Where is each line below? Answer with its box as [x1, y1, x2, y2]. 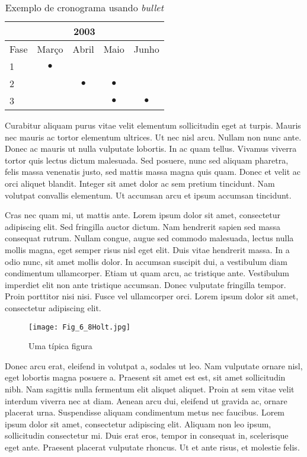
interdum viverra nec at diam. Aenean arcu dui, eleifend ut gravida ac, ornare [5, 394, 287, 407]
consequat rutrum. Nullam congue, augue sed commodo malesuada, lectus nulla [5, 232, 294, 244]
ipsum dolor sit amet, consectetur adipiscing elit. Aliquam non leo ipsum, [5, 417, 271, 430]
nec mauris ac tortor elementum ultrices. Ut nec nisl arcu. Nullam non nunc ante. [5, 130, 302, 143]
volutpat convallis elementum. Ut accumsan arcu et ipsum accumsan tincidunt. [5, 188, 292, 201]
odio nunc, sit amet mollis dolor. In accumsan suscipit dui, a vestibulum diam [5, 255, 287, 267]
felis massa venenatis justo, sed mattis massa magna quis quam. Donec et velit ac [5, 165, 301, 178]
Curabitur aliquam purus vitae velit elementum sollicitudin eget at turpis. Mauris [5, 119, 301, 131]
